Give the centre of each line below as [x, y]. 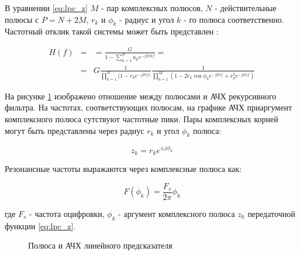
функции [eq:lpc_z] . [40, 225]
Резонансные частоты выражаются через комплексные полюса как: [123, 169]
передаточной [271, 213]
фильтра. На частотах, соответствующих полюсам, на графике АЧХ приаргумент [149, 107]
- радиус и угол [147, 19]
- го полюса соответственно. [234, 19]
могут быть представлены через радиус [75, 130]
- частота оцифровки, [67, 213]
